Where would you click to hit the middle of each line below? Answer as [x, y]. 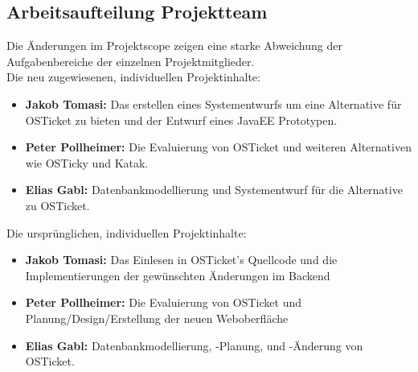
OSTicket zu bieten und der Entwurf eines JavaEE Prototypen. [181, 120]
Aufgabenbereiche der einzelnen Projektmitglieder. [131, 61]
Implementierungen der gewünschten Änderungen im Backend [178, 275]
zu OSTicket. [57, 205]
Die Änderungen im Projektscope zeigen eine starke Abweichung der [174, 45]
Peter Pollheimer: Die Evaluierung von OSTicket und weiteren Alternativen [218, 147]
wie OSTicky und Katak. [87, 162]
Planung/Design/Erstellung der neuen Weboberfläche [157, 318]
